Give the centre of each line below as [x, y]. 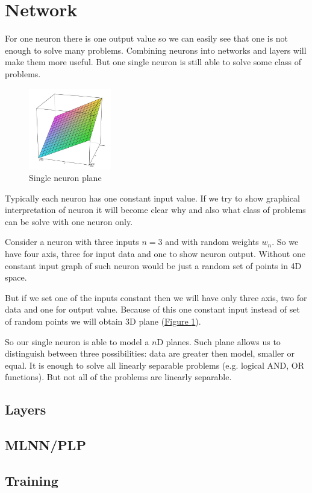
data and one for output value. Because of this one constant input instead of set [152, 309]
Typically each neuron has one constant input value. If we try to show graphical [152, 198]
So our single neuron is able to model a [77, 341]
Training [32, 480]
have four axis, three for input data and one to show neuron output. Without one [155, 254]
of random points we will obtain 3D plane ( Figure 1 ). [103, 321]
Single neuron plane [65, 178]
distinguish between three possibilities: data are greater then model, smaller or [150, 353]
